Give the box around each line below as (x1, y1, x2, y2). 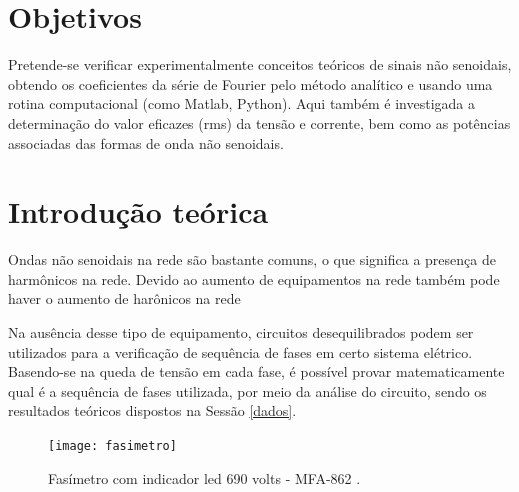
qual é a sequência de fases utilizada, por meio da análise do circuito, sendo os (8, 380, 487, 401)
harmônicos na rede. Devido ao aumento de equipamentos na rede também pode (8, 268, 500, 289)
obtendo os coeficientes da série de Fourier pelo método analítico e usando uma (8, 73, 493, 94)
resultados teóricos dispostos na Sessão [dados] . (8, 400, 297, 421)
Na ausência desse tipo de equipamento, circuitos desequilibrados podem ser (8, 322, 474, 342)
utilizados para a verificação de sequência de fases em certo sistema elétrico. (8, 341, 473, 362)
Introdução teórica (8, 191, 269, 232)
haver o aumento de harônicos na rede (8, 288, 241, 309)
